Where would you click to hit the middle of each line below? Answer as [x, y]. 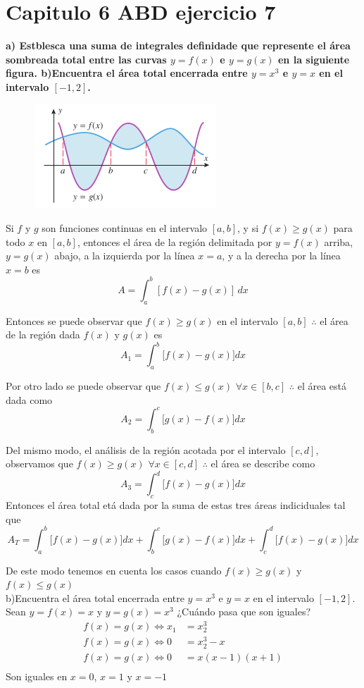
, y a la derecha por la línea [281, 256]
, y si [248, 228]
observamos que [39, 463]
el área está [322, 386]
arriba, [339, 241]
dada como [29, 399]
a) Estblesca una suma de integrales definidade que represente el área [178, 45]
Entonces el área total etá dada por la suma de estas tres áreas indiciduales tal [176, 505]
